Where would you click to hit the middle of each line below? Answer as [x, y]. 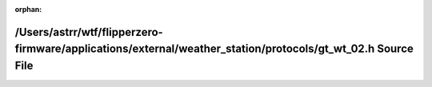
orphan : [28, 9]
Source [395, 49]
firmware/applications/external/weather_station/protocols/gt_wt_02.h [195, 49]
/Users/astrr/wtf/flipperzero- [89, 32]
